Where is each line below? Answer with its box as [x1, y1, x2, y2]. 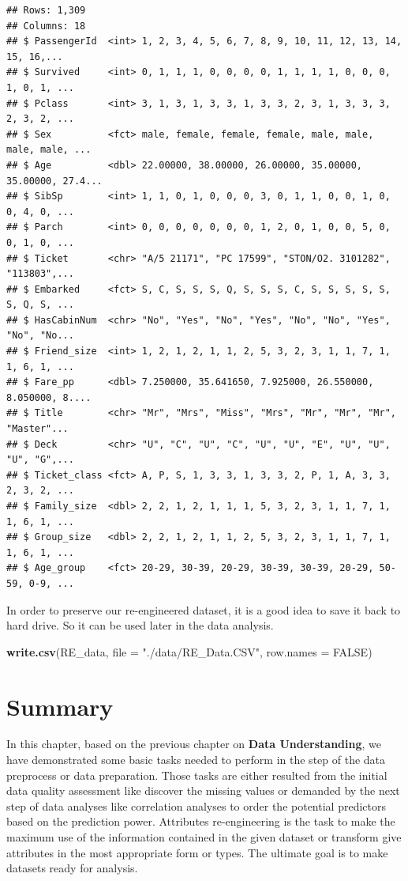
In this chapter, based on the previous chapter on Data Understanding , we [6, 735, 382, 752]
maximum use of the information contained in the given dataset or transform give [6, 829, 402, 845]
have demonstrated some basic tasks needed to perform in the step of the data [6, 751, 386, 768]
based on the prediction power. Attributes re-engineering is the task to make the [6, 813, 395, 830]
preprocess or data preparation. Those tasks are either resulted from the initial [6, 766, 387, 783]
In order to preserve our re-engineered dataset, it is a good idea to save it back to [6, 601, 401, 618]
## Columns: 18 [6, 20, 86, 32]
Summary [6, 690, 114, 722]
